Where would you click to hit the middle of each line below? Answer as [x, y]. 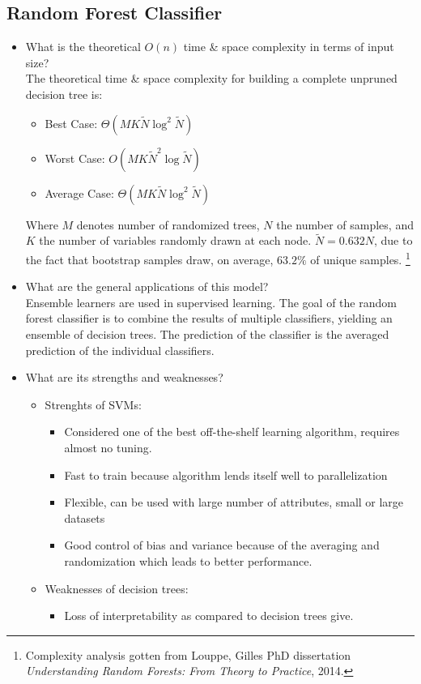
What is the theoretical [83, 47]
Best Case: [71, 123]
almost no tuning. [108, 447]
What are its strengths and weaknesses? [124, 377]
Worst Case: [75, 158]
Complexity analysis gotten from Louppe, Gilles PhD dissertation [188, 654]
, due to [393, 240]
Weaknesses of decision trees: [117, 588]
